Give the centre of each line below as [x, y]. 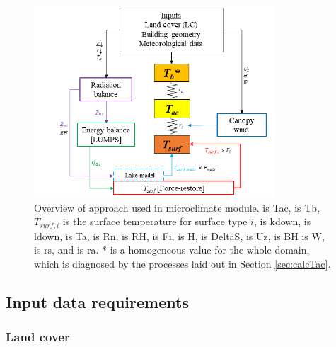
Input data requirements [97, 302]
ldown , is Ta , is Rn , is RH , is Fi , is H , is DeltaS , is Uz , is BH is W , [179, 235]
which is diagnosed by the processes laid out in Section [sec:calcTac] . [183, 264]
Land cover [38, 337]
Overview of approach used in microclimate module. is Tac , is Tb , [177, 207]
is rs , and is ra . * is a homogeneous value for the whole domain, [172, 250]
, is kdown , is [282, 221]
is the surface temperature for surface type [155, 221]
